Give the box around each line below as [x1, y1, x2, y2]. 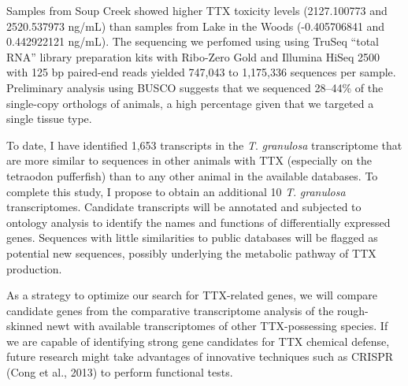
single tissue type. [6, 110, 92, 127]
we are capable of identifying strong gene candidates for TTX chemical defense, [6, 332, 390, 349]
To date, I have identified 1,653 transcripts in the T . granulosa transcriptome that [6, 136, 402, 153]
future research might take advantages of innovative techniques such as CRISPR [6, 348, 394, 365]
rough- [337, 302, 369, 318]
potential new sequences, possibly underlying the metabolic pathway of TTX [6, 244, 376, 261]
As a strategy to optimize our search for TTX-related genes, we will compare [6, 287, 378, 303]
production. [6, 260, 62, 277]
